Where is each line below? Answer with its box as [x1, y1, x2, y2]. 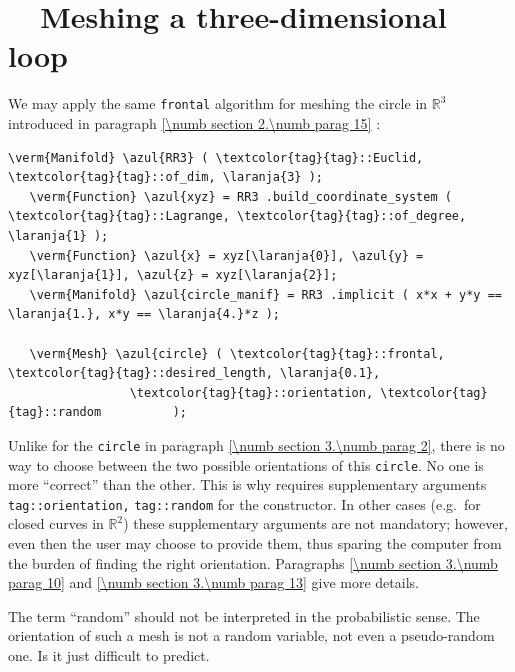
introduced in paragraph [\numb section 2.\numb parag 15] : [8, 112, 381, 133]
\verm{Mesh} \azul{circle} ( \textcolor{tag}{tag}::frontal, [29, 346, 445, 361]
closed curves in [8, 513, 104, 534]
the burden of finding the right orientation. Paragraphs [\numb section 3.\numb [8, 552, 498, 573]
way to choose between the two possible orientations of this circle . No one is [8, 454, 484, 475]
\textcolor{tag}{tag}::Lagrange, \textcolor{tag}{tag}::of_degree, [8, 209, 467, 224]
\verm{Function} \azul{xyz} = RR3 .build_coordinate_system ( [29, 189, 452, 204]
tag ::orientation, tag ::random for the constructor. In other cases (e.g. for [8, 493, 481, 514]
